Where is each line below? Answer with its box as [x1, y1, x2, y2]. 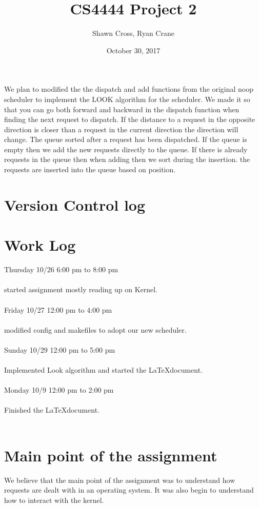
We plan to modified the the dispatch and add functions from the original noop [4, 84, 254, 94]
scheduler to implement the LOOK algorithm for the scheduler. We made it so [4, 93, 250, 104]
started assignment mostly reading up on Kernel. [4, 284, 158, 295]
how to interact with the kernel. [4, 494, 104, 505]
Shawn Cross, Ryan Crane [92, 28, 174, 38]
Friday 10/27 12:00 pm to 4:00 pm [4, 304, 112, 315]
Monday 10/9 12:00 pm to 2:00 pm [4, 384, 114, 395]
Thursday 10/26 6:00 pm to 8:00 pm [4, 264, 118, 275]
